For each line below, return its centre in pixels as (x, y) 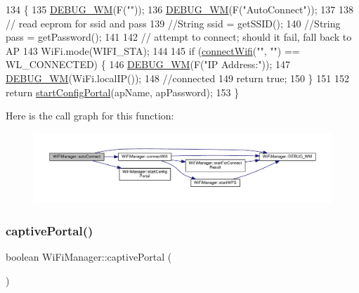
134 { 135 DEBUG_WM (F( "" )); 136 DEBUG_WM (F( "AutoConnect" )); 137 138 (179, 9)
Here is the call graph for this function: (90, 116)
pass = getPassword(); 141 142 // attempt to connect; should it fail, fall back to (179, 37)
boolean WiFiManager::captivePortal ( (89, 257)
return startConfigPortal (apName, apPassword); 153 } (123, 92)
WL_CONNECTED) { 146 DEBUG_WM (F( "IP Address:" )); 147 (148, 64)
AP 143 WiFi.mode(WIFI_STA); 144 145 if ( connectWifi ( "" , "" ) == (153, 50)
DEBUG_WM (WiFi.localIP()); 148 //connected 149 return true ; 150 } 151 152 (177, 78)
